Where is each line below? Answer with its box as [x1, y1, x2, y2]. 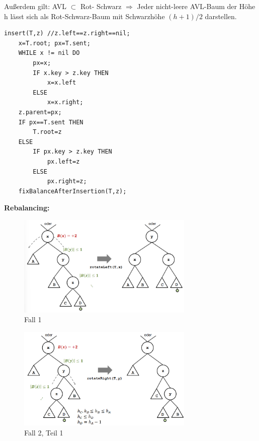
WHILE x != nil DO [18, 49, 80, 57]
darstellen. [205, 11, 237, 21]
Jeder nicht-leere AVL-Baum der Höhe [137, 1, 255, 11]
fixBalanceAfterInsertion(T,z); [18, 187, 127, 195]
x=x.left [47, 79, 76, 87]
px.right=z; [47, 178, 87, 185]
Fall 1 [24, 314, 42, 325]
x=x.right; [47, 99, 83, 106]
